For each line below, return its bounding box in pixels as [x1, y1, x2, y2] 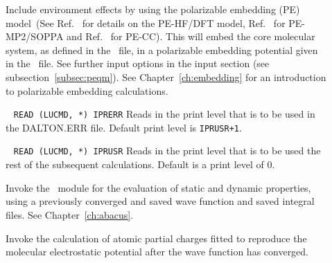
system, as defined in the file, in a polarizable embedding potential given [6, 42, 318, 57]
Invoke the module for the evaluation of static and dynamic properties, [6, 180, 311, 194]
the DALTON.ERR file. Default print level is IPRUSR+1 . [6, 120, 242, 134]
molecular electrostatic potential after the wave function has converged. [6, 244, 309, 259]
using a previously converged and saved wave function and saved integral [6, 194, 315, 208]
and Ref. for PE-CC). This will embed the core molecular [67, 29, 315, 44]
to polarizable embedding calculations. [6, 83, 168, 98]
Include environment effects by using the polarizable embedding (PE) [6, 2, 300, 16]
